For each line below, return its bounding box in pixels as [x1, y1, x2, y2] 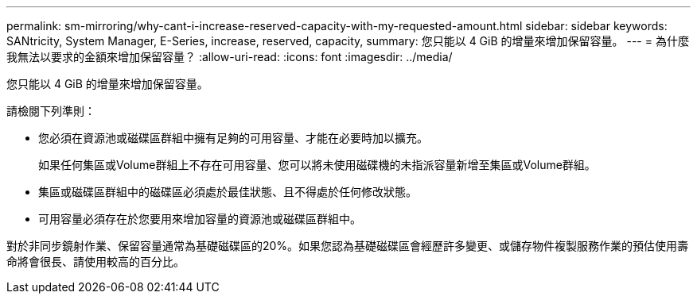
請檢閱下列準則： [6, 104, 95, 117]
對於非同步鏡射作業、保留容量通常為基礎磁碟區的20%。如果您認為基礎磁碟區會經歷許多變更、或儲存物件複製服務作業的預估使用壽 [6, 239, 689, 252]
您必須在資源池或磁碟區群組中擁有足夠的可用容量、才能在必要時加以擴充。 [38, 131, 428, 144]
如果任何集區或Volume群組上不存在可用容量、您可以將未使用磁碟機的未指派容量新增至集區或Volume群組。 [38, 158, 596, 171]
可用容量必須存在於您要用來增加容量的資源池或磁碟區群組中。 [38, 212, 361, 225]
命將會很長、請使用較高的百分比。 [6, 255, 185, 268]
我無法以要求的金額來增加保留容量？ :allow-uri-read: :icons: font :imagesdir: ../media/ [6, 50, 453, 63]
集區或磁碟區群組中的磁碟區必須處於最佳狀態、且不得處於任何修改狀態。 [38, 185, 417, 198]
